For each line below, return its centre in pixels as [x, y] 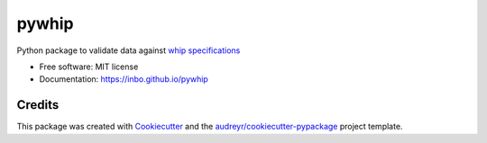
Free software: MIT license [89, 67]
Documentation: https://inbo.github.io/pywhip [124, 79]
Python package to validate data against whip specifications [129, 50]
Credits [38, 105]
